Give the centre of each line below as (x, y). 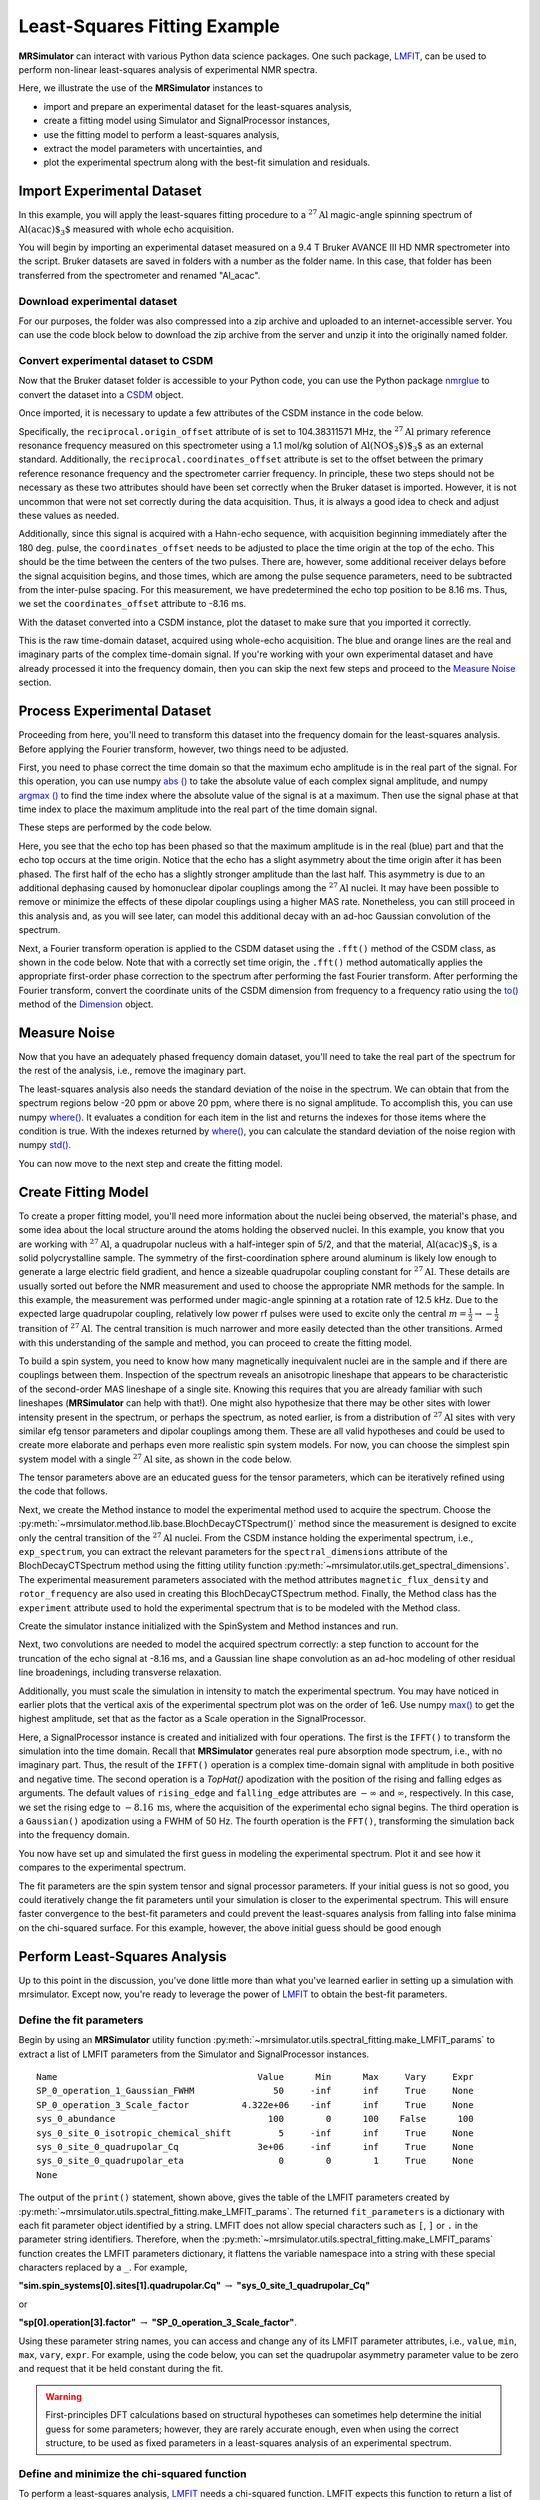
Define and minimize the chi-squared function (132, 2473)
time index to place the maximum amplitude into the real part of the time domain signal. (198, 809)
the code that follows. (63, 1491)
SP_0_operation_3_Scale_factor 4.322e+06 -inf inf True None (255, 2104)
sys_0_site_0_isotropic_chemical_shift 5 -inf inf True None (255, 2133)
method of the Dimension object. (86, 1004)
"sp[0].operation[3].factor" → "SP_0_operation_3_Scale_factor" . (157, 2322)
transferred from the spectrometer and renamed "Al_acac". (139, 275)
